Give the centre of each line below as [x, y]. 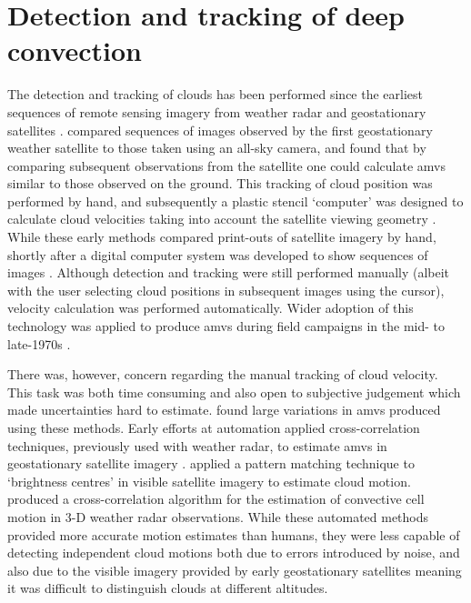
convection [75, 50]
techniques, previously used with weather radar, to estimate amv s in [197, 445]
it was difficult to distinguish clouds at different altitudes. [168, 588]
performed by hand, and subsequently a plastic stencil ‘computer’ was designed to [235, 201]
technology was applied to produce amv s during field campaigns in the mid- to [226, 326]
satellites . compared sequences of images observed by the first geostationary [220, 130]
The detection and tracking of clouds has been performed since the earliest [215, 94]
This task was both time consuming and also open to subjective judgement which [234, 392]
